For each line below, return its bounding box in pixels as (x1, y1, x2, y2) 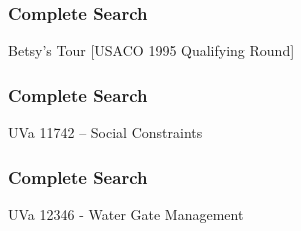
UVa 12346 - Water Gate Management (8, 203, 244, 224)
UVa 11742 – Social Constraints (8, 122, 203, 143)
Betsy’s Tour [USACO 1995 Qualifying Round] (8, 40, 295, 61)
